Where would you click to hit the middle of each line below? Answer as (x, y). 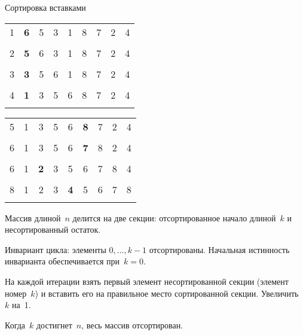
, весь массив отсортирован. (132, 325)
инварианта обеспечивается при (62, 261)
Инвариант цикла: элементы (56, 249)
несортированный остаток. (53, 229)
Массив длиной (33, 217)
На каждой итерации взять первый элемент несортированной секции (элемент (147, 281)
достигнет (54, 325)
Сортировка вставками (45, 7)
